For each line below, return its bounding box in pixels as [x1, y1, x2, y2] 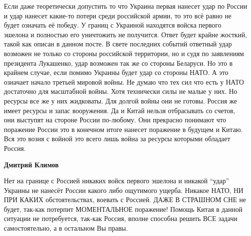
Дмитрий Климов [4, 159, 59, 169]
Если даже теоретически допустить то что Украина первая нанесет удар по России [4, 1, 247, 11]
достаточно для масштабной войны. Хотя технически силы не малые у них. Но [4, 86, 237, 96]
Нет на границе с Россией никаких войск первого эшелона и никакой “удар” [4, 176, 229, 186]
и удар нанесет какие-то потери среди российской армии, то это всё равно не [4, 10, 232, 20]
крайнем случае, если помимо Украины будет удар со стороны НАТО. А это [4, 67, 228, 77]
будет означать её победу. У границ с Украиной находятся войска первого [4, 20, 221, 30]
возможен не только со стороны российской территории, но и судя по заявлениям [4, 48, 244, 58]
